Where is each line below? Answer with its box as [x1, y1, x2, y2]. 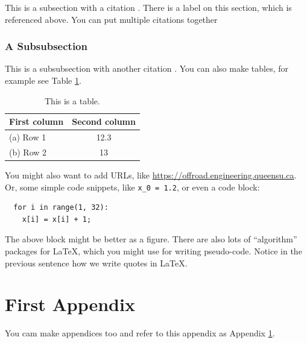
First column [9, 115, 64, 128]
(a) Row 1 [9, 131, 46, 143]
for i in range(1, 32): [13, 203, 109, 212]
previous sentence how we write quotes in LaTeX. [5, 256, 188, 269]
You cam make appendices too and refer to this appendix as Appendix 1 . [5, 327, 275, 339]
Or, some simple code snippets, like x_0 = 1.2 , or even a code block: [5, 180, 260, 193]
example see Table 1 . [5, 74, 81, 86]
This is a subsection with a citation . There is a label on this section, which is [5, 1, 292, 13]
